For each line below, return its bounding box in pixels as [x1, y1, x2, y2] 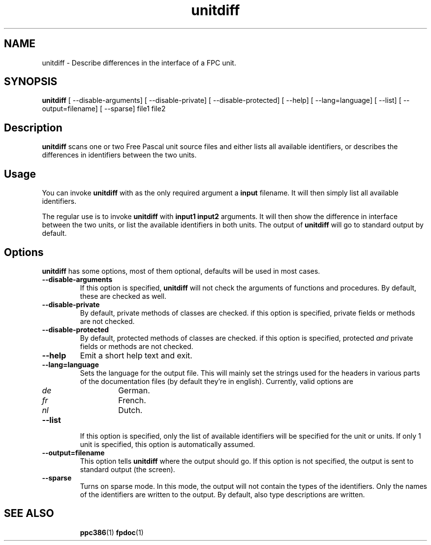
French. [118, 395, 146, 405]
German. [118, 385, 150, 395]
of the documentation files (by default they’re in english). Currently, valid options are [80, 377, 353, 385]
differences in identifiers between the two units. [42, 151, 197, 160]
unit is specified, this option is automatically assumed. [80, 440, 255, 449]
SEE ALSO [4, 507, 54, 520]
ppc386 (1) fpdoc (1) [80, 528, 144, 537]
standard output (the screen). [80, 465, 175, 474]
